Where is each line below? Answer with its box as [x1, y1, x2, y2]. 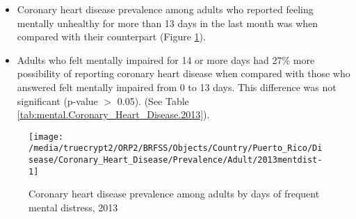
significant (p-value [17, 93, 98, 108]
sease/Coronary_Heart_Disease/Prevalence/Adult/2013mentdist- [29, 155, 323, 165]
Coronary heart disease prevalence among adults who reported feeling [17, 2, 314, 16]
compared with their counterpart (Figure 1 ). [17, 29, 206, 44]
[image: [29, 131, 64, 142]
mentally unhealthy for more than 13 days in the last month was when [17, 15, 318, 30]
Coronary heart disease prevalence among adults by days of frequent [29, 186, 320, 201]
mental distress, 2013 [29, 200, 118, 214]
